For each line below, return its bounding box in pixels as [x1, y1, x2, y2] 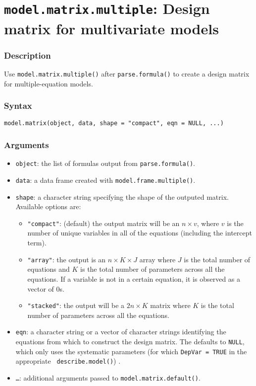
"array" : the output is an [27, 254, 106, 264]
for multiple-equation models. [4, 78, 93, 88]
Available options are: [15, 201, 81, 212]
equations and [27, 264, 70, 274]
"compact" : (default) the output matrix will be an [27, 218, 180, 228]
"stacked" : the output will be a [27, 300, 125, 310]
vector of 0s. [27, 283, 64, 294]
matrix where [150, 300, 191, 310]
